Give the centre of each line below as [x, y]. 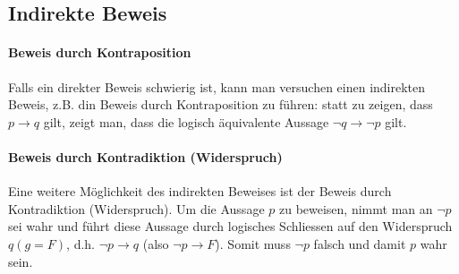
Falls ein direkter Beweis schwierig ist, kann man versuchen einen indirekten [217, 86]
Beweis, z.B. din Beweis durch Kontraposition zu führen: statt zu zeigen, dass [221, 104]
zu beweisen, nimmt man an [356, 208]
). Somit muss [253, 243]
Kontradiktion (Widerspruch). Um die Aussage [136, 208]
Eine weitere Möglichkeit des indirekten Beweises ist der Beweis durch [200, 191]
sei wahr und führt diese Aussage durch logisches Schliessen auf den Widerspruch [230, 226]
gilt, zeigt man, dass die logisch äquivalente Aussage [186, 121]
